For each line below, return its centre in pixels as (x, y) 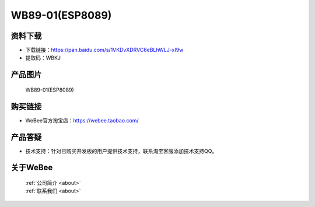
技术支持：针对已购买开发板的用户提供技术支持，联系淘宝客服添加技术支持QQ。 (121, 151)
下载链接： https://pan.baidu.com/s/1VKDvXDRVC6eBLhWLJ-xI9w (104, 50)
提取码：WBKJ (43, 58)
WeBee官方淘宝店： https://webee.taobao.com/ (82, 120)
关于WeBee (32, 168)
